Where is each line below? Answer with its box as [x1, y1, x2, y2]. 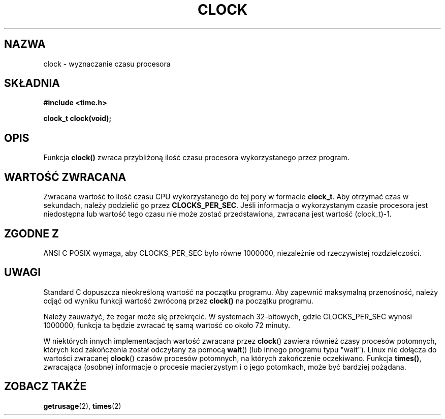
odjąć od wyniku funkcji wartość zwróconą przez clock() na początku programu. [43, 296, 313, 305]
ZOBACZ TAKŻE [4, 380, 87, 393]
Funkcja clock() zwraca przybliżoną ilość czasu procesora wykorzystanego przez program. [43, 153, 349, 162]
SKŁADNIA [4, 77, 60, 90]
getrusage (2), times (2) [43, 401, 121, 410]
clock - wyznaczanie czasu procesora [43, 59, 171, 68]
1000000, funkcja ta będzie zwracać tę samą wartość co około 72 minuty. [43, 320, 290, 330]
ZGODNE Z [4, 227, 59, 240]
